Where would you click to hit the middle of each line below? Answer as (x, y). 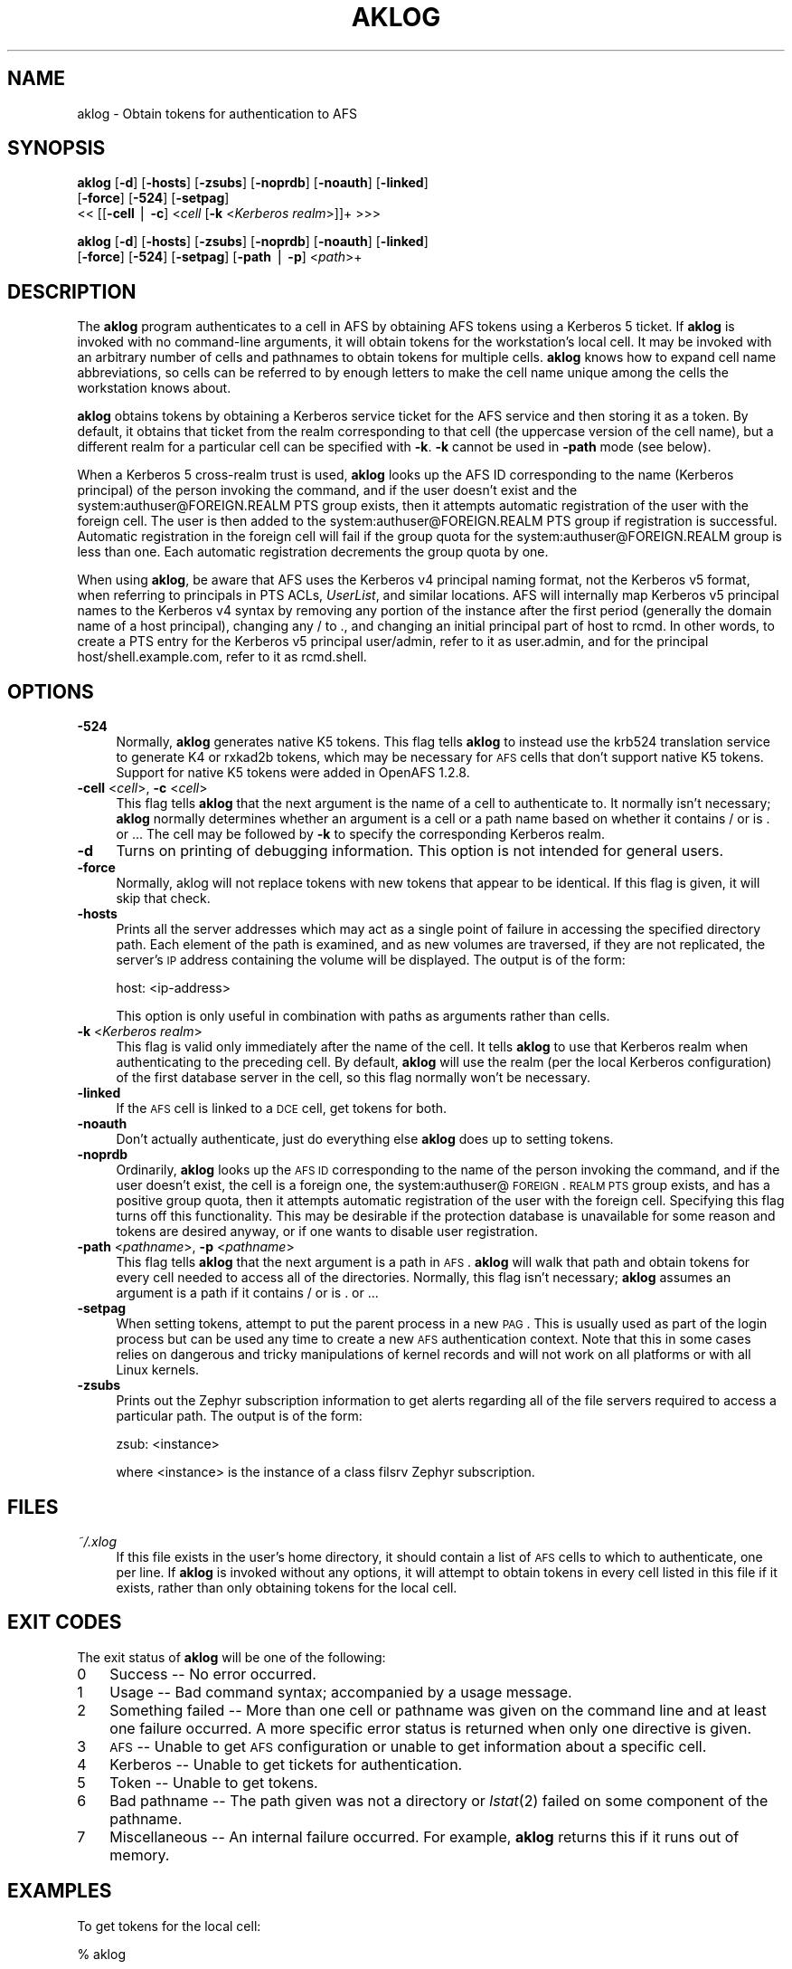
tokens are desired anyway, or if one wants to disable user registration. (327, 1232)
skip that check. (163, 899)
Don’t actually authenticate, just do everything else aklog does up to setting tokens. (365, 1139)
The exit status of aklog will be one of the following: (231, 1657)
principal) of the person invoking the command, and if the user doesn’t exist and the (327, 490)
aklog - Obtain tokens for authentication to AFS (217, 113)
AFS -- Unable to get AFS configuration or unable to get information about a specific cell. (408, 1746)
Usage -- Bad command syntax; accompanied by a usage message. (341, 1692)
